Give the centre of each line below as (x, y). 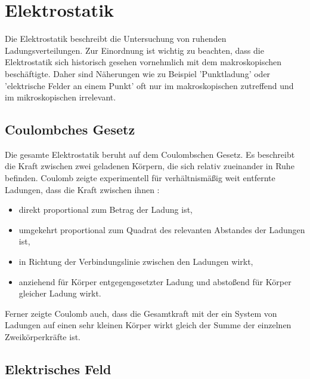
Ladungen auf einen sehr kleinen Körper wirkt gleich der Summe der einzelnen (148, 325)
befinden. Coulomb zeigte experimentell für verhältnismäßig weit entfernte (140, 178)
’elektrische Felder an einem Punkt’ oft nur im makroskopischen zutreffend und (149, 85)
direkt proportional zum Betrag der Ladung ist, (106, 210)
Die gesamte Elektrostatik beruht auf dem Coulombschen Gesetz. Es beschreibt (150, 154)
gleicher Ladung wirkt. (60, 293)
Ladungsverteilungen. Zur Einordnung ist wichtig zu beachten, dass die (134, 50)
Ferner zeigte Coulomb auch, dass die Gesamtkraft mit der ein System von (141, 313)
